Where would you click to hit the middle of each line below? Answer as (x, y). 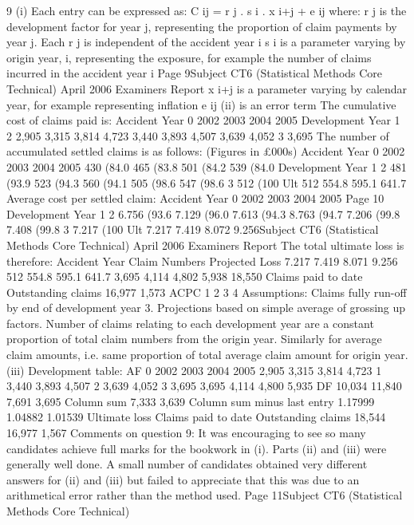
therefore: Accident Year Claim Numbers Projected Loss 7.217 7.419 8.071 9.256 (202, 261)
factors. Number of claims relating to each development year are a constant (190, 323)
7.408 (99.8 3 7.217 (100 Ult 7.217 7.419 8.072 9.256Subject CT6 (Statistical (193, 229)
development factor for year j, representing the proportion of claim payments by (202, 26)
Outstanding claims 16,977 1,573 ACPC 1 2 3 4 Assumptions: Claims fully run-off (207, 292)
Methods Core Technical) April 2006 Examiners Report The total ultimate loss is (205, 245)
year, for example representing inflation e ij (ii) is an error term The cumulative (201, 104)
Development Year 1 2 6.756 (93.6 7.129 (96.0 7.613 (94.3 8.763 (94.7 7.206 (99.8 (203, 213)
